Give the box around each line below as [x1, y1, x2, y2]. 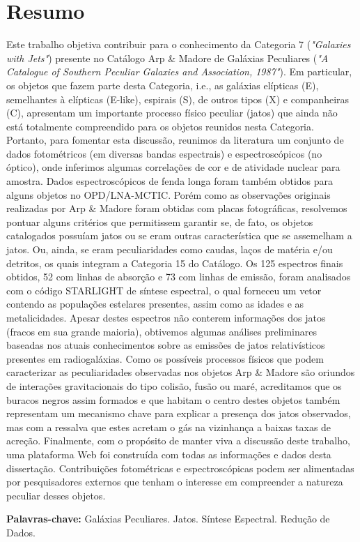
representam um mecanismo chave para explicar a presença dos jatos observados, [6, 406, 351, 421]
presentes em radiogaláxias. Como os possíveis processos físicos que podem [6, 351, 324, 366]
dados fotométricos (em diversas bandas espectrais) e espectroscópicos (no [6, 146, 322, 160]
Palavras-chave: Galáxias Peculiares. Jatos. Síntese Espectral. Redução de [6, 511, 330, 526]
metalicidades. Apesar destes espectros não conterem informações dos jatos [6, 310, 326, 324]
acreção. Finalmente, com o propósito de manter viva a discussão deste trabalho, [6, 433, 350, 448]
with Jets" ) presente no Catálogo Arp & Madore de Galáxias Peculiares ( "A [6, 50, 329, 65]
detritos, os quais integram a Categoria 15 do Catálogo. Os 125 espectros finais [6, 255, 343, 270]
